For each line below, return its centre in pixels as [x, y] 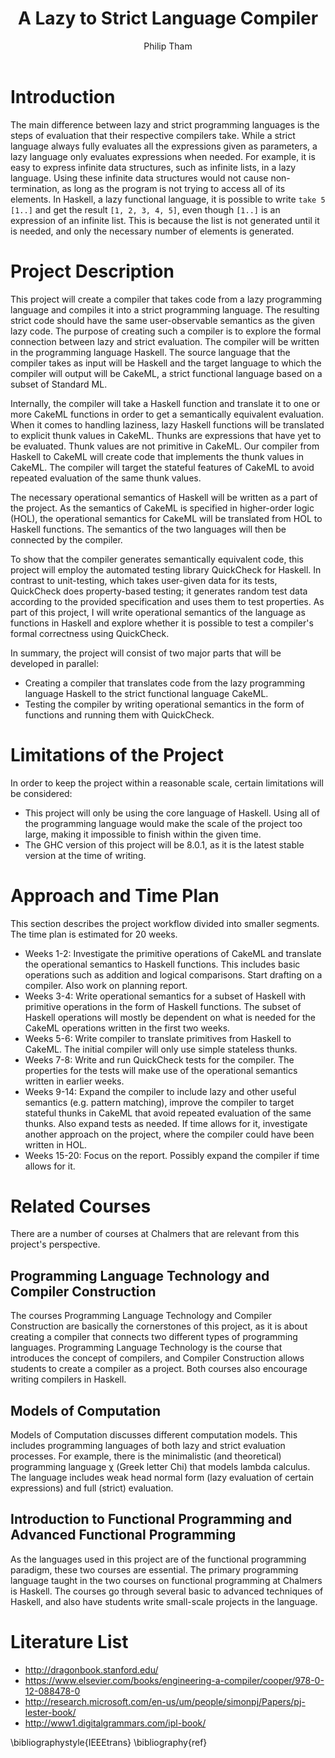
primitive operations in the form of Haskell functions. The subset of [163, 1006]
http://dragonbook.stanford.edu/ [91, 1669]
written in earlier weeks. [74, 1081]
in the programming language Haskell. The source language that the [150, 352]
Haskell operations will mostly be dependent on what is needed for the [170, 1017]
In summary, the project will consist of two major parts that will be [146, 653]
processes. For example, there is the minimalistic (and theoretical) [146, 1456]
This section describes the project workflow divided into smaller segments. [165, 923]
